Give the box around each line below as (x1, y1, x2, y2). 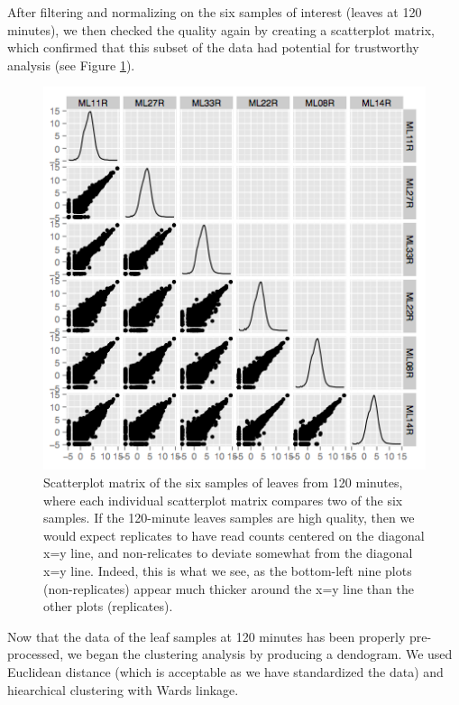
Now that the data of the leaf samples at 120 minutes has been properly (7, 626, 406, 645)
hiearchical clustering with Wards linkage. (7, 680, 239, 699)
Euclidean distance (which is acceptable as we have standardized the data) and (7, 662, 444, 681)
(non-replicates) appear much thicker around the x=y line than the (43, 579, 414, 598)
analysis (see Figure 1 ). (7, 55, 135, 74)
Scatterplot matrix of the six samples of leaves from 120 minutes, (43, 472, 403, 491)
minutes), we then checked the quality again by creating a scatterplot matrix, (7, 20, 435, 39)
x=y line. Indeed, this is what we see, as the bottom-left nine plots (43, 561, 412, 580)
